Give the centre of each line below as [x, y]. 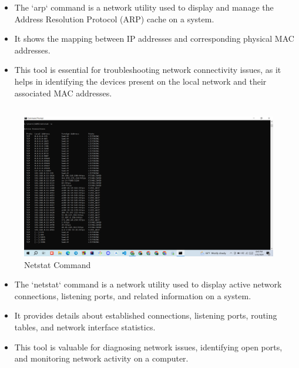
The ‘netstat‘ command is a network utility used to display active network [148, 284]
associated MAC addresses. [63, 93]
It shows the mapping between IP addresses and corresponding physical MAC [154, 39]
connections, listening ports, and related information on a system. [133, 295]
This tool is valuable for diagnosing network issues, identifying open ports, [148, 347]
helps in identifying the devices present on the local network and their [140, 81]
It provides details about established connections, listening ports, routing [146, 315]
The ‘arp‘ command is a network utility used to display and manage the [144, 7]
